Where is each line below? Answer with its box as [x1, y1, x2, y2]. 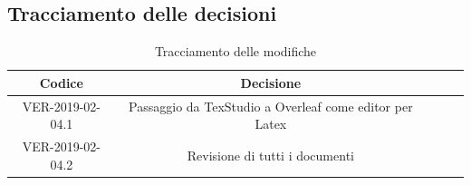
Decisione [240, 73, 302, 92]
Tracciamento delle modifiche [154, 42, 317, 61]
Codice [39, 73, 83, 92]
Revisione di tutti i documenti [187, 145, 354, 164]
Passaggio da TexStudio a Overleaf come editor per [129, 96, 413, 115]
